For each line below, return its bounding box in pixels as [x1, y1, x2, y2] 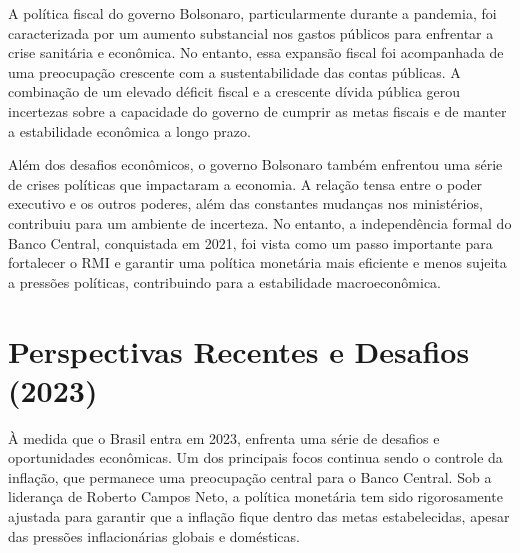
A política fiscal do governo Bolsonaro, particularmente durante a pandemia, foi [8, 3, 497, 23]
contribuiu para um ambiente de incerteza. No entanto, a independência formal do [8, 212, 512, 233]
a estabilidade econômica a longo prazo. [8, 120, 251, 141]
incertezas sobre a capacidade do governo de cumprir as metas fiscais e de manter [8, 100, 507, 121]
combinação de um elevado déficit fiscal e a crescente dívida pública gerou [8, 81, 461, 102]
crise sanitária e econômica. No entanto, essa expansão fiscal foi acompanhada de [8, 42, 504, 63]
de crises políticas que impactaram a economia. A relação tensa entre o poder [8, 173, 483, 194]
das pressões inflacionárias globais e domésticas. [8, 525, 300, 546]
